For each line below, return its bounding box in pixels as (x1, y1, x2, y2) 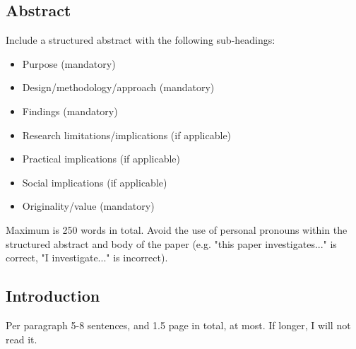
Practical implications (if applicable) (22, 151, 180, 166)
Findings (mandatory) (22, 103, 118, 118)
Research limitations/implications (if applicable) (22, 127, 232, 142)
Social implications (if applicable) (22, 174, 167, 189)
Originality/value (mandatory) (22, 199, 155, 213)
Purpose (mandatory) (22, 56, 116, 71)
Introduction (6, 285, 100, 307)
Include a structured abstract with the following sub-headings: (6, 32, 275, 47)
